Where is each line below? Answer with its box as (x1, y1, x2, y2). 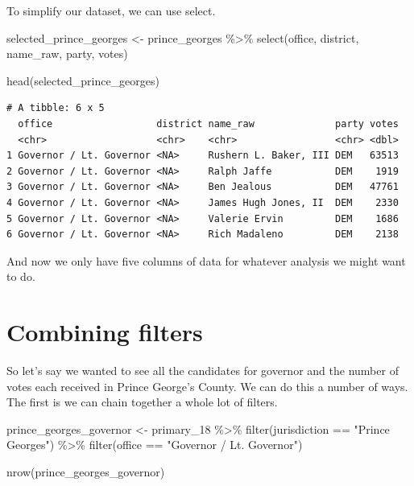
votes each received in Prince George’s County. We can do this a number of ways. (6, 377, 408, 394)
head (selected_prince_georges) (6, 72, 160, 89)
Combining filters (6, 315, 203, 348)
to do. (6, 268, 35, 285)
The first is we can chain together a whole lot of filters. (6, 393, 278, 410)
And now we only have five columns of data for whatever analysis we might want (6, 252, 406, 269)
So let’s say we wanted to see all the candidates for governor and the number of (6, 362, 399, 379)
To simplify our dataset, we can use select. (6, 2, 216, 19)
